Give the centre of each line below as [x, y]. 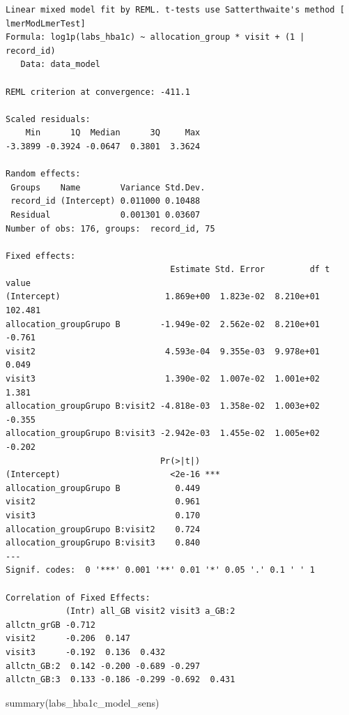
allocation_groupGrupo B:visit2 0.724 [103, 529]
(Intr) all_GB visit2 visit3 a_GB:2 [150, 611]
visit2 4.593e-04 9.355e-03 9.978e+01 [163, 351]
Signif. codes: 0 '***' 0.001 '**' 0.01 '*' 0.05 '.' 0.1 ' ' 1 [160, 570]
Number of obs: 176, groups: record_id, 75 [110, 228]
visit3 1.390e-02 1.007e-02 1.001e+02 [163, 379]
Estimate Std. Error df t [250, 270]
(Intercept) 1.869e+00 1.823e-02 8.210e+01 [163, 297]
